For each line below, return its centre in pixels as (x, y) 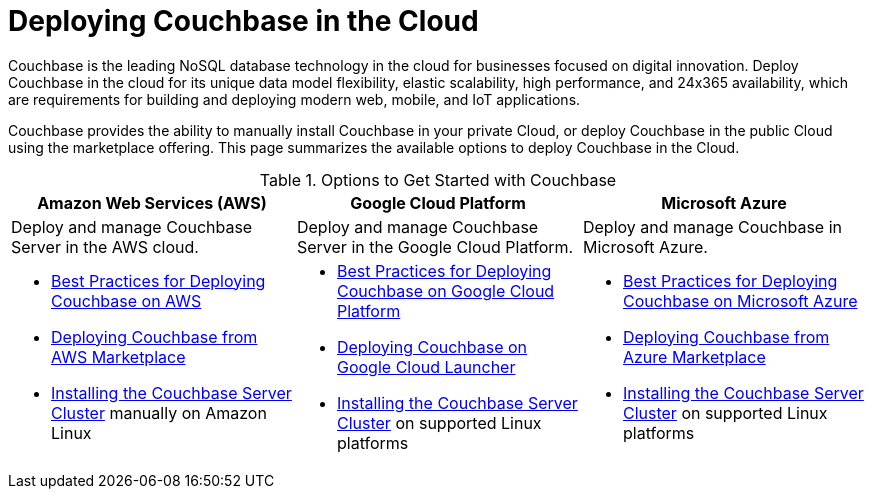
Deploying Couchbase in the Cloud (243, 21)
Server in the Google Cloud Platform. (435, 246)
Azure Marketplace (694, 356)
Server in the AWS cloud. (105, 246)
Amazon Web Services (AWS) (152, 202)
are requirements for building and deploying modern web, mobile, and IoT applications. (294, 99)
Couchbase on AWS (126, 300)
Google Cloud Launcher (426, 366)
